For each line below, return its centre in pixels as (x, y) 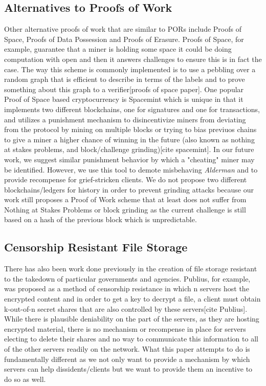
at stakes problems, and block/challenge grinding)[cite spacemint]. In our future (129, 149)
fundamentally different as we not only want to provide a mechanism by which (127, 359)
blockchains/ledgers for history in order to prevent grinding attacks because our (129, 189)
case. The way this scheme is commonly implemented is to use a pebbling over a (130, 69)
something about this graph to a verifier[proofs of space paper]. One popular (124, 89)
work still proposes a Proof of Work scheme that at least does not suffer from (125, 199)
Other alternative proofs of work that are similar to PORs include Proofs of (123, 29)
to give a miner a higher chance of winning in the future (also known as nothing (129, 139)
